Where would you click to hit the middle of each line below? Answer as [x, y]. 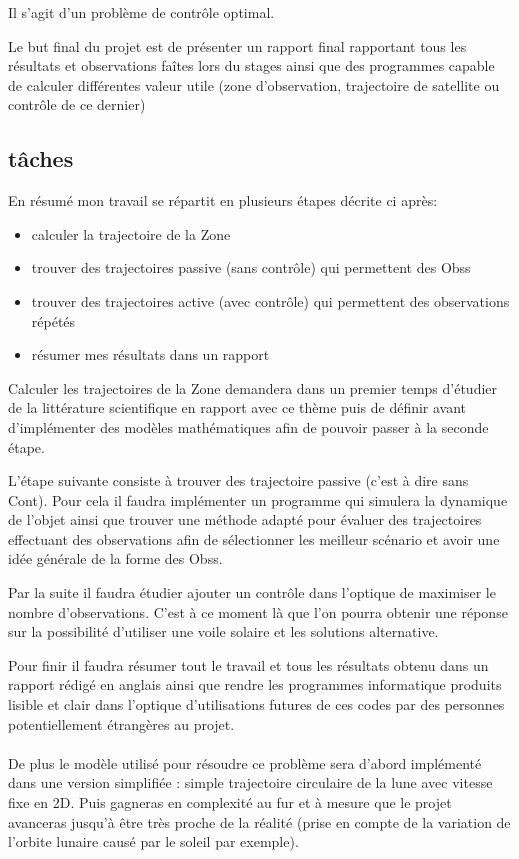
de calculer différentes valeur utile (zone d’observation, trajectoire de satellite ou [254, 84]
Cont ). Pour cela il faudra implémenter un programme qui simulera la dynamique [258, 499]
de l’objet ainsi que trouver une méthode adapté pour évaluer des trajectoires [245, 519]
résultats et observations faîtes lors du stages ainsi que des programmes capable [251, 65]
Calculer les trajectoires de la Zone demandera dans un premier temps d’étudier [253, 387]
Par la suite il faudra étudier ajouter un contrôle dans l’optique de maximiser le [252, 592]
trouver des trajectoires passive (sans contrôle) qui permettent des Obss [251, 267]
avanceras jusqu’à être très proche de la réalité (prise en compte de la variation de [259, 821]
